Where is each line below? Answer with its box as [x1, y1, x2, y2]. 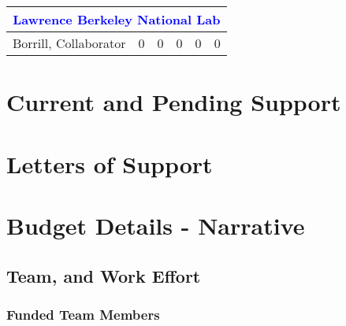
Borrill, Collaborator [13, 34, 126, 52]
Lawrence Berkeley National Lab [13, 10, 221, 28]
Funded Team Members [6, 304, 160, 324]
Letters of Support [6, 147, 213, 180]
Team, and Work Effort [6, 263, 201, 287]
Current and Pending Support [6, 86, 341, 118]
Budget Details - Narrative [6, 209, 305, 241]
